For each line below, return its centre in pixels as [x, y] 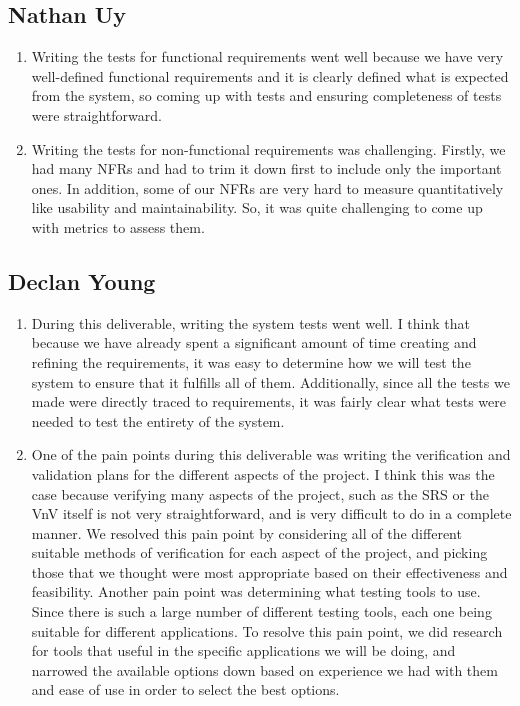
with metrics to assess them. [118, 226]
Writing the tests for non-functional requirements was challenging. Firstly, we [268, 148]
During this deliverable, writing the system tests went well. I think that [250, 322]
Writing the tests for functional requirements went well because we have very [267, 56]
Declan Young [82, 280]
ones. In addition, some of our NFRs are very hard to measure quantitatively [267, 187]
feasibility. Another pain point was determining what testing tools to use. [256, 591]
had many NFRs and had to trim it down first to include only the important [266, 168]
